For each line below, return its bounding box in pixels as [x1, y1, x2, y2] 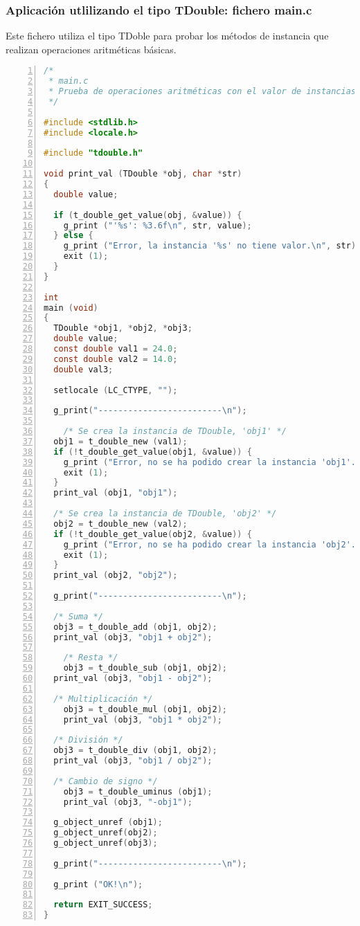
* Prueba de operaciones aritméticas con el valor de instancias [48, 87, 357, 97]
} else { [53, 230, 93, 241]
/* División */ [53, 735, 123, 745]
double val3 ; [53, 364, 114, 374]
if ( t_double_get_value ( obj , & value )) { [53, 210, 242, 220]
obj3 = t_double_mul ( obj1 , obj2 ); [63, 704, 227, 714]
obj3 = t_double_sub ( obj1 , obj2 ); [63, 663, 227, 673]
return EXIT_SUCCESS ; [53, 900, 153, 910]
